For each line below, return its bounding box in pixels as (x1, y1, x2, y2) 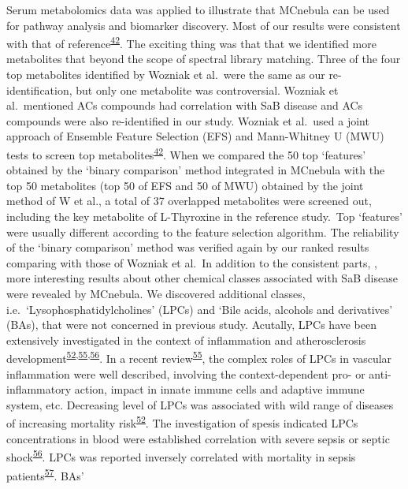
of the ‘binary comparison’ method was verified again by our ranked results (6, 239, 369, 256)
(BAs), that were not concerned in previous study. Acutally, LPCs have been (6, 316, 377, 333)
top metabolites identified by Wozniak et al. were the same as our (6, 66, 325, 83)
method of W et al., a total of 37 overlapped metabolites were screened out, (6, 192, 372, 209)
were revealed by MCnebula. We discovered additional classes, (6, 286, 306, 301)
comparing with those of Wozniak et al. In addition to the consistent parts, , (6, 254, 377, 271)
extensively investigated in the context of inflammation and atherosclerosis (6, 331, 366, 348)
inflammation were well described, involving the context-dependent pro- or (6, 365, 365, 382)
